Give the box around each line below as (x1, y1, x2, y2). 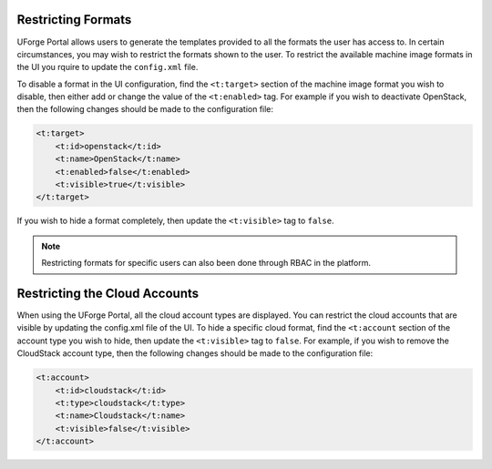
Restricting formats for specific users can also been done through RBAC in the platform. (41, 258, 371, 269)
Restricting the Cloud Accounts (16, 285, 200, 301)
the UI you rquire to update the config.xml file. (16, 62, 199, 73)
